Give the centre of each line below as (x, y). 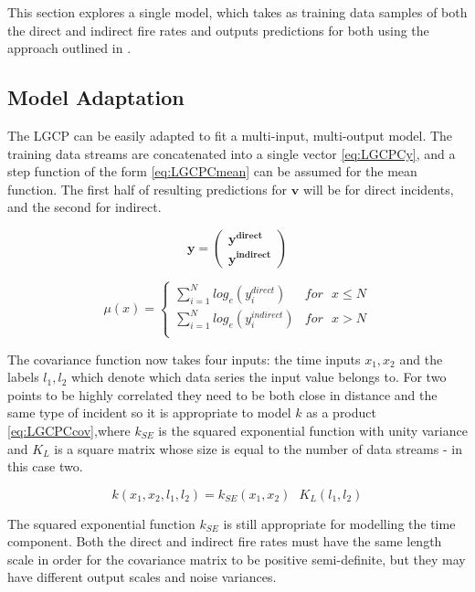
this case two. (45, 466)
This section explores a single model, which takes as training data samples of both (237, 12)
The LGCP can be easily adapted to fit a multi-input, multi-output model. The (230, 135)
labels (23, 377)
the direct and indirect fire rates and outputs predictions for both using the (218, 30)
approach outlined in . (69, 48)
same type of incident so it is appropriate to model (149, 412)
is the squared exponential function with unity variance (313, 430)
